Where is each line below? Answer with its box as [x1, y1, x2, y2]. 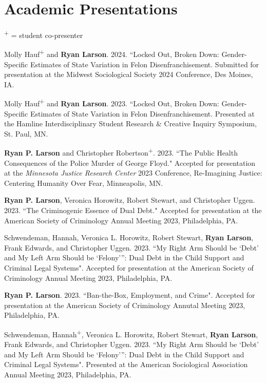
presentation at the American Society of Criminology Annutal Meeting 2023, [4, 299, 245, 310]
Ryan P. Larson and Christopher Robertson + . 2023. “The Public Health [4, 146, 238, 158]
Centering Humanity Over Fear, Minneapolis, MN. [4, 177, 163, 188]
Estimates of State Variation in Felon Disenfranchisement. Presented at [30, 108, 255, 119]
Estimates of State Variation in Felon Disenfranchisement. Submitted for [30, 59, 259, 69]
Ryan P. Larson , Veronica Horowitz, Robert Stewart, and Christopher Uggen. [4, 195, 255, 205]
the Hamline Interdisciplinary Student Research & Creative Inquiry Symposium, [4, 118, 257, 129]
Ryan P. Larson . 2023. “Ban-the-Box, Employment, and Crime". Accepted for [4, 290, 255, 300]
